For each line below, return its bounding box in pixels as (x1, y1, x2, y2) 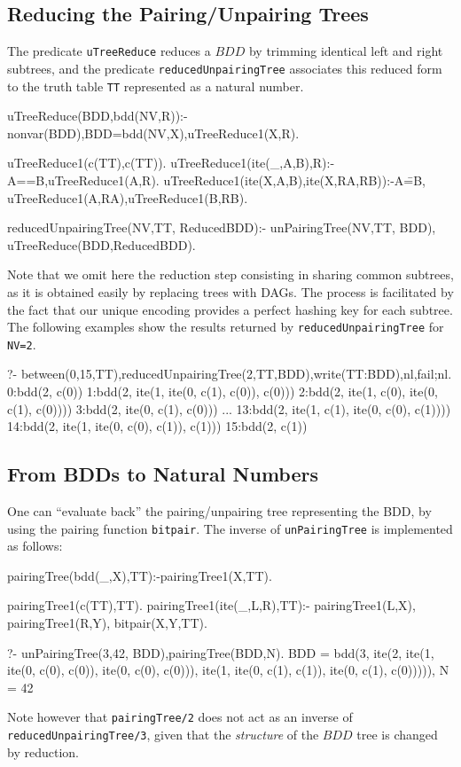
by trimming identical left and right (248, 42, 443, 60)
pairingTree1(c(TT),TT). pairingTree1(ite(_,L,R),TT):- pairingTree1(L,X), (7, 596, 416, 614)
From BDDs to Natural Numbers (7, 460, 318, 488)
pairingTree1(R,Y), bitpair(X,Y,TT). (7, 614, 207, 632)
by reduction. (7, 742, 79, 761)
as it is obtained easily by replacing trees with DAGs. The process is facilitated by (7, 282, 454, 301)
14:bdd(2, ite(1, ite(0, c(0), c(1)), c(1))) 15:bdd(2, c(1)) (7, 417, 308, 435)
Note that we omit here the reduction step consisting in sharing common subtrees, (7, 265, 454, 284)
